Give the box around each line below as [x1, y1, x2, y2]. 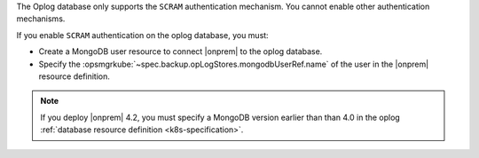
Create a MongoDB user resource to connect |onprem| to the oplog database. [38, 46, 323, 57]
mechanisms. [16, 13, 66, 24]
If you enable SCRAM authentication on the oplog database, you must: [16, 29, 270, 40]
